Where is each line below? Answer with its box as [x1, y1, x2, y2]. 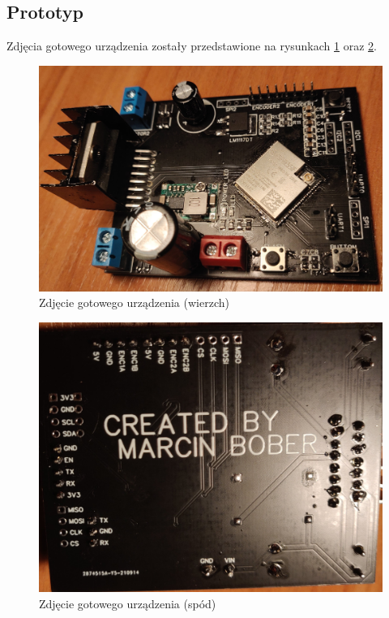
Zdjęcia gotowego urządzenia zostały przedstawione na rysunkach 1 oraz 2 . [6, 37, 377, 54]
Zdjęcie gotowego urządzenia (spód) [39, 594, 216, 612]
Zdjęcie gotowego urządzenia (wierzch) [39, 294, 229, 311]
